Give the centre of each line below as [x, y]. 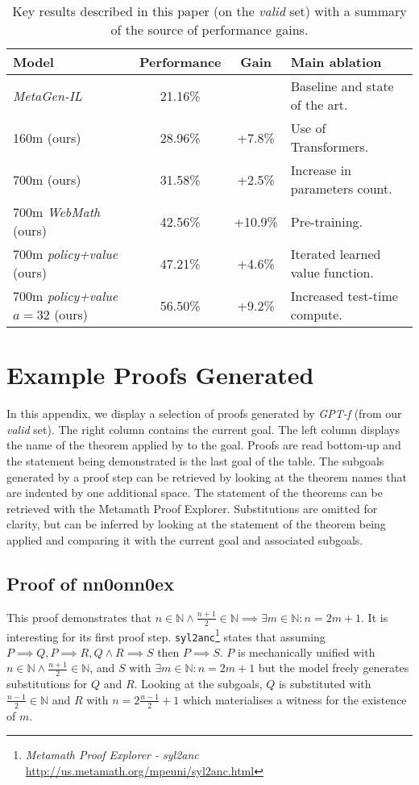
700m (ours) [47, 179]
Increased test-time [344, 296]
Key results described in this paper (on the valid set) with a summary [209, 11]
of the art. [319, 104]
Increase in [321, 170]
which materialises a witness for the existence [295, 699]
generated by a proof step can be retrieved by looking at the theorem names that [207, 476]
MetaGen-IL [48, 95]
